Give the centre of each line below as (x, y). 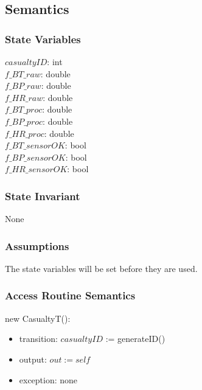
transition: (38, 339)
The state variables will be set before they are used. (101, 268)
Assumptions (37, 245)
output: (33, 359)
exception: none (48, 379)
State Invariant (43, 196)
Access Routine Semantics (70, 295)
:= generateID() (135, 339)
